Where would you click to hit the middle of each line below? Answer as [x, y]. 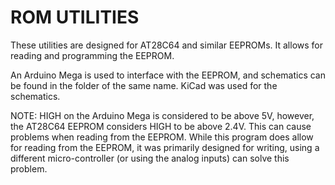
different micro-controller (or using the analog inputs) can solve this [150, 158]
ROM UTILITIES [75, 17]
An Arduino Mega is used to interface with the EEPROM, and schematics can [168, 75]
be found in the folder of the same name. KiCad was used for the [144, 85]
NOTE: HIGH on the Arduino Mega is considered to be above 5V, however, [162, 115]
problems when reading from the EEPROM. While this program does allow [162, 137]
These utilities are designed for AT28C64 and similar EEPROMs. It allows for [166, 45]
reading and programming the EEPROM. [92, 55]
